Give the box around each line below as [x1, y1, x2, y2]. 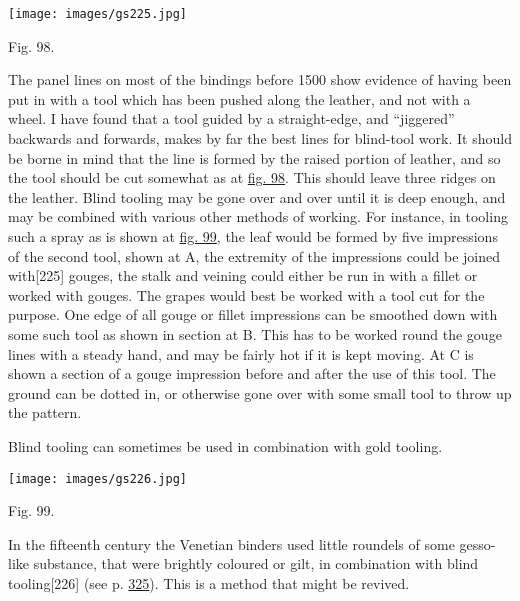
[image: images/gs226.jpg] [8, 471, 187, 486]
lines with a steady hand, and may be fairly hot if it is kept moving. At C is [8, 343, 474, 364]
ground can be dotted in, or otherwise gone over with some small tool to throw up [8, 382, 512, 403]
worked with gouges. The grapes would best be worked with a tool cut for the [8, 284, 485, 305]
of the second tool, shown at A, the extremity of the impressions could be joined [8, 245, 501, 266]
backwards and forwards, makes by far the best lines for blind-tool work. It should [8, 128, 512, 149]
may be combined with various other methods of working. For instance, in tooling [8, 206, 508, 227]
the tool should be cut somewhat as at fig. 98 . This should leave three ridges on [8, 167, 496, 188]
